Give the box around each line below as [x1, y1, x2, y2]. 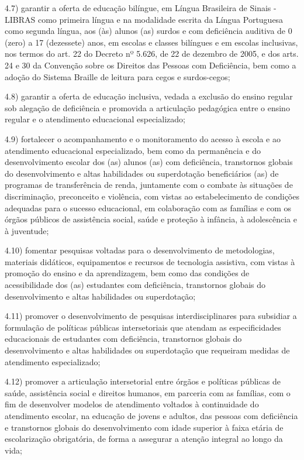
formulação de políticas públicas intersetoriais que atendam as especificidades [5, 321, 281, 333]
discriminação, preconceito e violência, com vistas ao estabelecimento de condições [5, 190, 299, 202]
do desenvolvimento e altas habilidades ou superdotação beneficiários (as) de [5, 167, 279, 179]
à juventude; [5, 224, 49, 236]
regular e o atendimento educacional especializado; [5, 113, 185, 125]
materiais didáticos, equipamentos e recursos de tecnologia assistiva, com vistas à [5, 255, 295, 267]
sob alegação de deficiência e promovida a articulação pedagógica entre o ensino [5, 101, 290, 114]
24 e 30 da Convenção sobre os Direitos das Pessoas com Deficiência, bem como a [5, 59, 296, 71]
